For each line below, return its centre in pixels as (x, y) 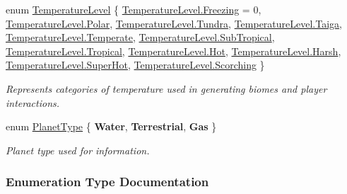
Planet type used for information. (78, 150)
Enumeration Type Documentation (107, 182)
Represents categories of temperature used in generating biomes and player (166, 88)
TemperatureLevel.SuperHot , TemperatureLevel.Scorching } (135, 65)
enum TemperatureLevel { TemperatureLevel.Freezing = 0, (134, 9)
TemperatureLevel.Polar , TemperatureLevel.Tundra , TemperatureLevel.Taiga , (174, 23)
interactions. (33, 102)
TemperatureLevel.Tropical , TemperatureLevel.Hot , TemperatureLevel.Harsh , (173, 51)
